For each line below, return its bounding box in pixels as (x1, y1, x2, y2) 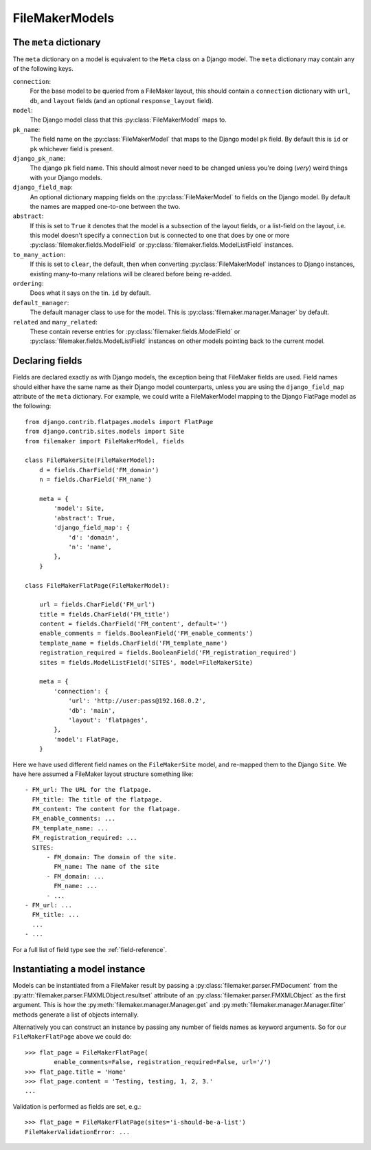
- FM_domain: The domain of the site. (46, 853, 178, 861)
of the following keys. (12, 65, 74, 73)
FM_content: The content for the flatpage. (32, 805, 181, 813)
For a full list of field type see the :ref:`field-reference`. (12, 945, 168, 953)
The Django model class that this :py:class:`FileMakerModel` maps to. (30, 115, 227, 124)
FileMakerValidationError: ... (25, 1128, 131, 1136)
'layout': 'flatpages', (68, 716, 148, 724)
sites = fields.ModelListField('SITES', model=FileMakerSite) (38, 659, 254, 666)
